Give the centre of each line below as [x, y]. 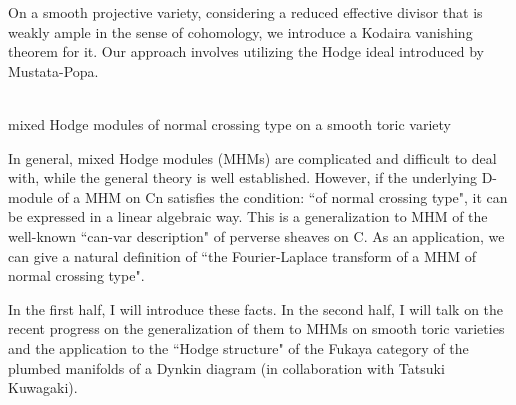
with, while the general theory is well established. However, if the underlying [242, 177]
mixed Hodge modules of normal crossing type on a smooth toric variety [230, 123]
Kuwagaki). [43, 387]
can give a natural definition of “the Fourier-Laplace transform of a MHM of [242, 255]
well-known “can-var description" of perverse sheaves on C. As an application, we [256, 235]
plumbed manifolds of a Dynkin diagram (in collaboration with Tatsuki [226, 367]
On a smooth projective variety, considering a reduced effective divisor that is [245, 12]
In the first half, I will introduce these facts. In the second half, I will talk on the [256, 308]
